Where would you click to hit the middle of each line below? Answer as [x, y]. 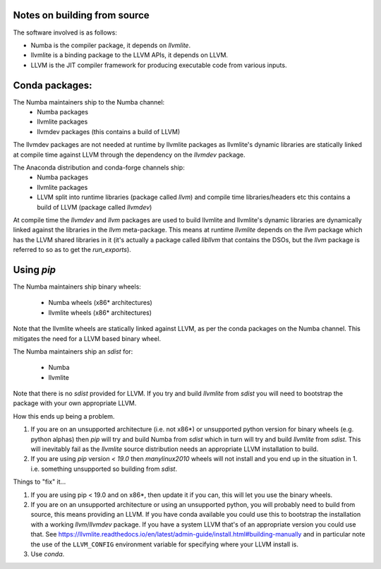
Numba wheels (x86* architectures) [101, 303]
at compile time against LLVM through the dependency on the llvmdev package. [129, 155]
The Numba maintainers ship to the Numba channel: [89, 102]
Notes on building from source [81, 15]
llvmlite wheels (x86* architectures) [100, 312]
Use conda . [48, 553]
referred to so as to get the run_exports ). [72, 250]
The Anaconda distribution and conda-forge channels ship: [99, 167]
